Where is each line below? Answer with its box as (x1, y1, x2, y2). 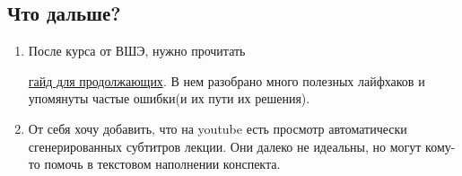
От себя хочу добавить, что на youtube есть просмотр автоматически (28, 119, 407, 137)
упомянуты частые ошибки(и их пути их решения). (28, 89, 310, 108)
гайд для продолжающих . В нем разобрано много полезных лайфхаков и (28, 71, 425, 90)
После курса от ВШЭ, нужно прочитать (28, 41, 246, 60)
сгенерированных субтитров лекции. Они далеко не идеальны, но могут (28, 136, 422, 155)
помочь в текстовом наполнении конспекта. (44, 154, 281, 173)
